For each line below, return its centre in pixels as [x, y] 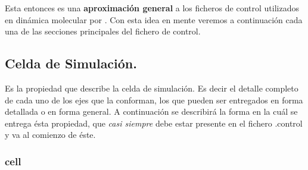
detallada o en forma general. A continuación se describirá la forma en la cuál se [151, 111]
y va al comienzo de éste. [50, 135]
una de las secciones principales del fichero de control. [103, 31]
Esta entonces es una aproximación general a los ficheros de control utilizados [152, 8]
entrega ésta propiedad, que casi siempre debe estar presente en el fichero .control [154, 123]
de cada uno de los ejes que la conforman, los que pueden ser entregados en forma [154, 100]
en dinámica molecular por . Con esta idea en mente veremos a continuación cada [154, 19]
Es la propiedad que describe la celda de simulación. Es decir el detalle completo [152, 88]
